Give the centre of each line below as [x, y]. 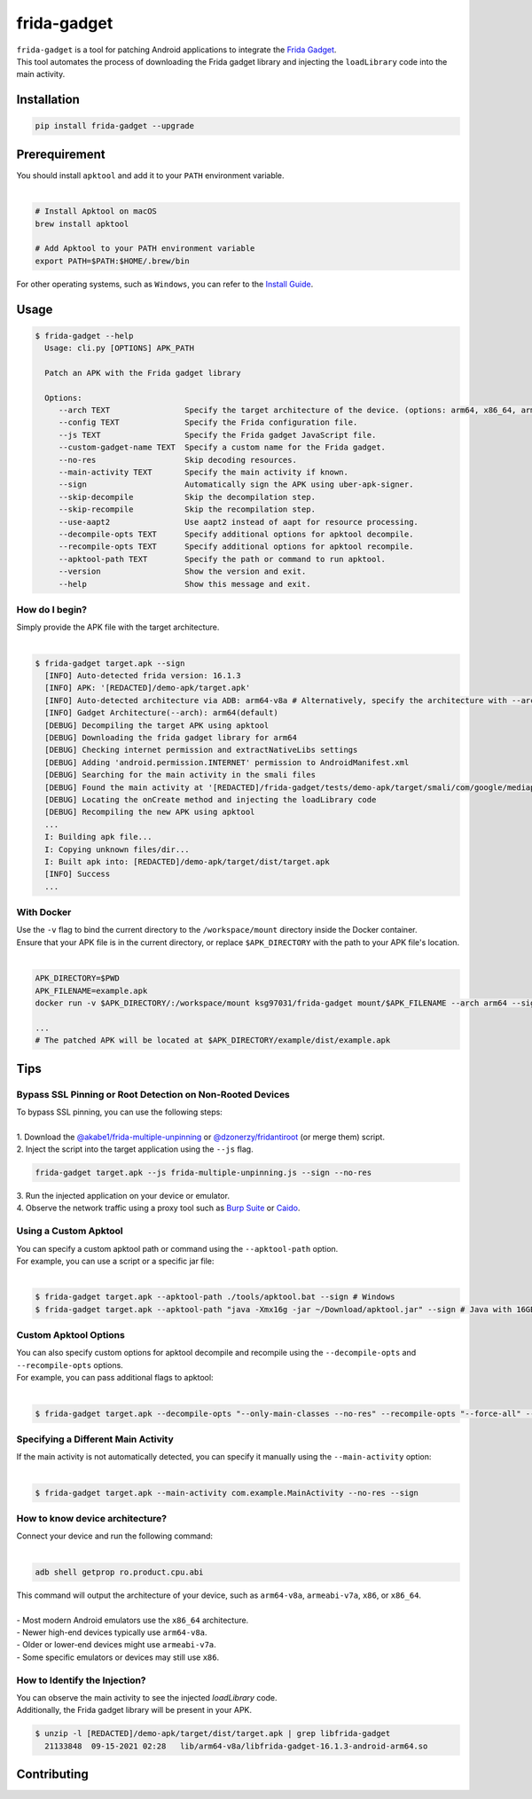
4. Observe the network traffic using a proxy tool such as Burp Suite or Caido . [158, 1208]
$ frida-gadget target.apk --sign [110, 663]
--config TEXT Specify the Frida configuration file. [208, 422]
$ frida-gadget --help [84, 336]
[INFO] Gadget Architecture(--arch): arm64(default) [161, 713]
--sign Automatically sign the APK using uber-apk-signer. [236, 485]
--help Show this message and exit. [184, 584]
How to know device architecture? [92, 1519]
